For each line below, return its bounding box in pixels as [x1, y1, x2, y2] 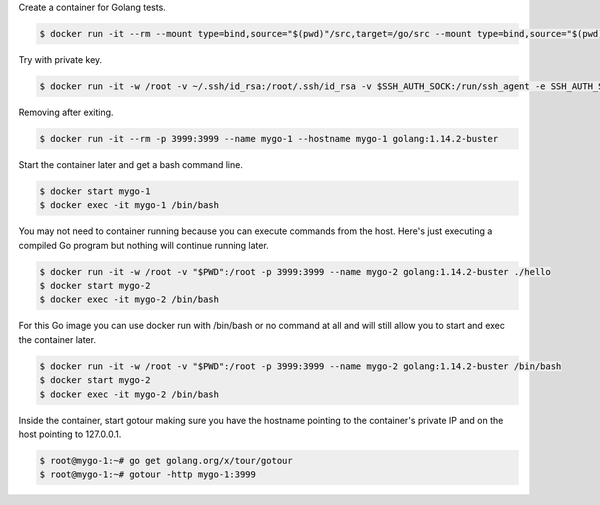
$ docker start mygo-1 [39, 185, 151, 197]
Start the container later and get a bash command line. [18, 158, 244, 170]
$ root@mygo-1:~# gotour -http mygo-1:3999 [39, 469, 257, 480]
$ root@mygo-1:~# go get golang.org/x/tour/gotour [39, 455, 294, 466]
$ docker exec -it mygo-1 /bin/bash [39, 200, 220, 211]
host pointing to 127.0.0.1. [18, 428, 122, 440]
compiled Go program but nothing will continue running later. [18, 239, 269, 251]
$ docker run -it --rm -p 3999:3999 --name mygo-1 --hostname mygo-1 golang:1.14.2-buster [39, 133, 499, 144]
